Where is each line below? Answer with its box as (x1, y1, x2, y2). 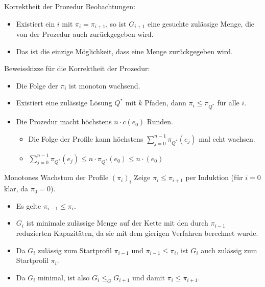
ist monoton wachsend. (68, 80, 140, 91)
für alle (217, 97, 239, 108)
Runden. (147, 116, 173, 127)
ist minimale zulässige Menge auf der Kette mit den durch (26, 217, 208, 228)
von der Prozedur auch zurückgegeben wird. (16, 29, 154, 39)
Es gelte (16, 200, 41, 211)
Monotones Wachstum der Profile (4, 172, 109, 183)
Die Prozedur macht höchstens (16, 116, 112, 127)
